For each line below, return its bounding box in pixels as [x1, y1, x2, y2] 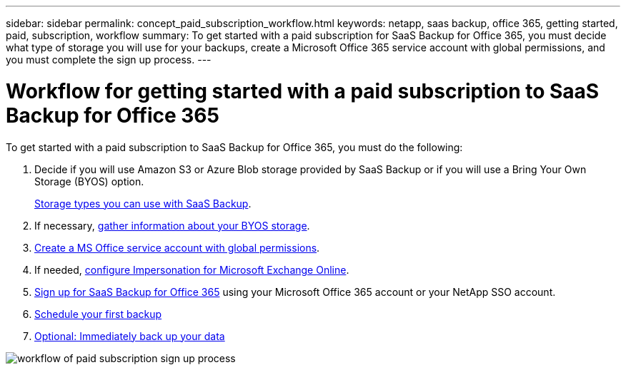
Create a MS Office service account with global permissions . [34, 241, 320, 254]
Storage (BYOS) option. [34, 175, 144, 187]
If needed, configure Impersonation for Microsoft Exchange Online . [34, 263, 349, 276]
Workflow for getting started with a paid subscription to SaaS [6, 78, 600, 103]
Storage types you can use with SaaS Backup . [34, 197, 252, 210]
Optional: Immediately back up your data [34, 329, 225, 342]
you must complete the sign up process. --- [6, 53, 212, 66]
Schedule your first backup [34, 307, 162, 320]
